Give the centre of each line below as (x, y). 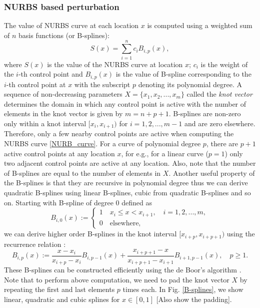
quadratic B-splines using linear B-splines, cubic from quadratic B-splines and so (127, 192)
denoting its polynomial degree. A (190, 84)
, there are (222, 143)
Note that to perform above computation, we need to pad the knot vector (117, 279)
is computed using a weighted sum (200, 25)
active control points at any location (59, 153)
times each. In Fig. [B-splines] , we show (183, 289)
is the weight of (224, 64)
